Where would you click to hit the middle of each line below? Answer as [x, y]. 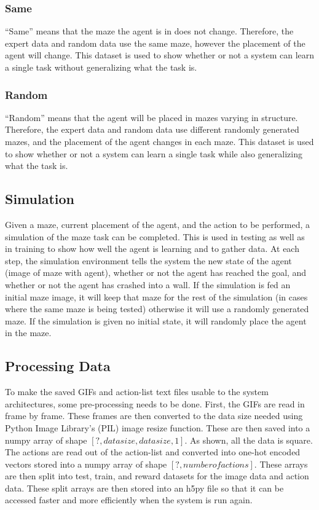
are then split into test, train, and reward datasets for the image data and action [157, 476]
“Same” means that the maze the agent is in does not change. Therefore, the [149, 31]
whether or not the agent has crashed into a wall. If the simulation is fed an [148, 284]
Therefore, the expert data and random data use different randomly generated [152, 129]
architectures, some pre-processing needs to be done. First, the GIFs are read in [155, 403]
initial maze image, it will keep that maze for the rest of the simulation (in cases [156, 296]
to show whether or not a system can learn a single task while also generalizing [154, 153]
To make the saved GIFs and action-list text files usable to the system [137, 392]
